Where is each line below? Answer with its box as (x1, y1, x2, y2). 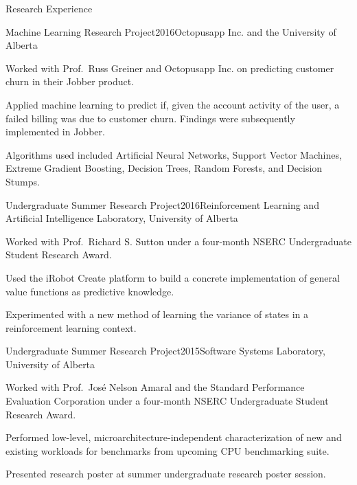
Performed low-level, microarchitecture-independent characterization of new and (5, 430, 342, 444)
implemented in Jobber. (5, 124, 105, 139)
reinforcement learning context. (5, 320, 137, 335)
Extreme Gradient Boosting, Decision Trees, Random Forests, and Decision (5, 161, 323, 175)
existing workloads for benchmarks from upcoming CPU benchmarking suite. (5, 443, 330, 458)
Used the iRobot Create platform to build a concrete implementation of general (5, 270, 340, 284)
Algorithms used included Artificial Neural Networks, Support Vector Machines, (5, 147, 342, 161)
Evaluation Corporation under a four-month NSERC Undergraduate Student (5, 394, 329, 408)
